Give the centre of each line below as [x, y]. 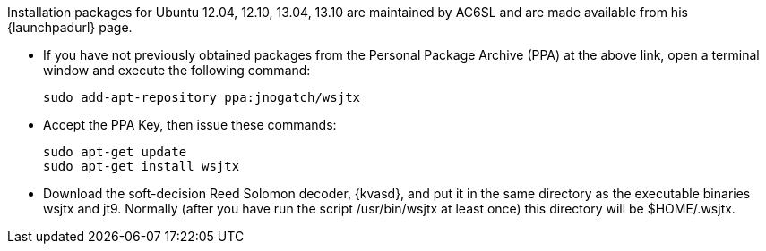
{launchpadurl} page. [70, 27]
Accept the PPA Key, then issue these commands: [190, 125]
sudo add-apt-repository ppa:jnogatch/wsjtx [202, 97]
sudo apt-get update [115, 152]
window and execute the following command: [177, 70]
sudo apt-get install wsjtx [142, 166]
